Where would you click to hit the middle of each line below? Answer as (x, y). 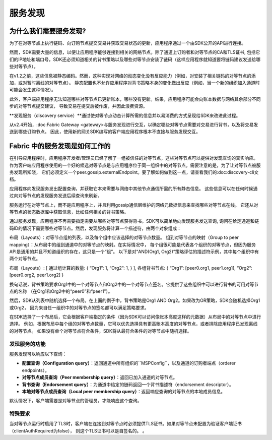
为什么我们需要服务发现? (48, 31)
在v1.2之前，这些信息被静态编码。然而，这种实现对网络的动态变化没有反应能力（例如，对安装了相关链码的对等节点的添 (133, 76)
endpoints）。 (36, 370)
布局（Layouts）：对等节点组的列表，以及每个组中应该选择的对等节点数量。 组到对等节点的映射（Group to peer (124, 237)
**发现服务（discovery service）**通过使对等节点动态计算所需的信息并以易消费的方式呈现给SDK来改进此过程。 (125, 115)
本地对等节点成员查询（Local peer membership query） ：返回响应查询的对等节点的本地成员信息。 (124, 391)
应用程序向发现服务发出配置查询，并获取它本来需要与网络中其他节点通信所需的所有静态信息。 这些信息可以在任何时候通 (133, 188)
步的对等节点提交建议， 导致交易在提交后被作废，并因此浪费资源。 (78, 106)
